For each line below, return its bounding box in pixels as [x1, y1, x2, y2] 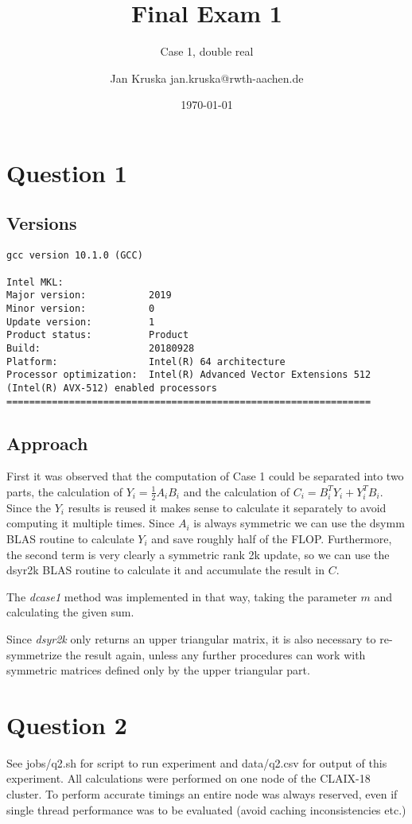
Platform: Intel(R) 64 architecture [6, 356, 286, 367]
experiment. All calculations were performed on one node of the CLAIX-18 [6, 770, 371, 787]
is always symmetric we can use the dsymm [193, 515, 405, 531]
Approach [6, 430, 88, 455]
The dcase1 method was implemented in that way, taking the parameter [6, 588, 357, 604]
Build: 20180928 [6, 342, 195, 354]
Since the [6, 499, 51, 515]
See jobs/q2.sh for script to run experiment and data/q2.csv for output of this [6, 754, 387, 771]
